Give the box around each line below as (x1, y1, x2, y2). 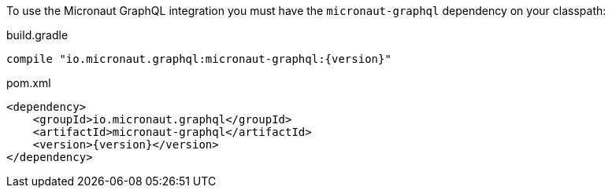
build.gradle (6, 28, 69, 42)
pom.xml (6, 76, 51, 90)
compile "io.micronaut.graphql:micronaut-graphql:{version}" (6, 53, 391, 65)
